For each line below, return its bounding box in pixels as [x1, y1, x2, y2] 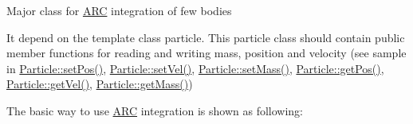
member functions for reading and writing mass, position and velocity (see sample [6, 45, 407, 61]
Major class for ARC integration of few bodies [6, 2, 232, 18]
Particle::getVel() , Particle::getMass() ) [6, 76, 193, 92]
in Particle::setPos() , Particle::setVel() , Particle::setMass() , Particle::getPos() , [6, 60, 384, 76]
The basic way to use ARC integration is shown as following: [6, 102, 303, 118]
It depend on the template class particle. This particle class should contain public [6, 29, 405, 45]
